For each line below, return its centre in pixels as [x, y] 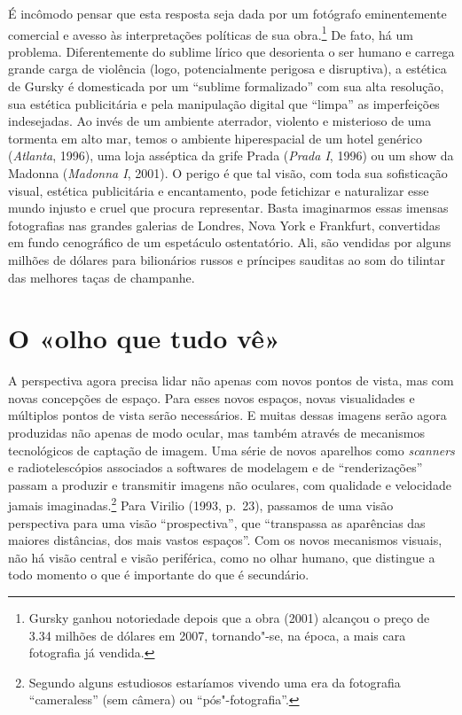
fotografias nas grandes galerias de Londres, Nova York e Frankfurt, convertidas [224, 225]
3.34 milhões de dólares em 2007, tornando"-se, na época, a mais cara [217, 635]
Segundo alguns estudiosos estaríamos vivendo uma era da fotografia [215, 682]
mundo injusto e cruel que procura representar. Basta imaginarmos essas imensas [228, 208]
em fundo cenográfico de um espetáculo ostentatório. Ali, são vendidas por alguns [230, 242]
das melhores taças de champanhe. [102, 277]
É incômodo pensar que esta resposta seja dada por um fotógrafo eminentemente [227, 13]
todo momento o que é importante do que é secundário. [159, 575]
